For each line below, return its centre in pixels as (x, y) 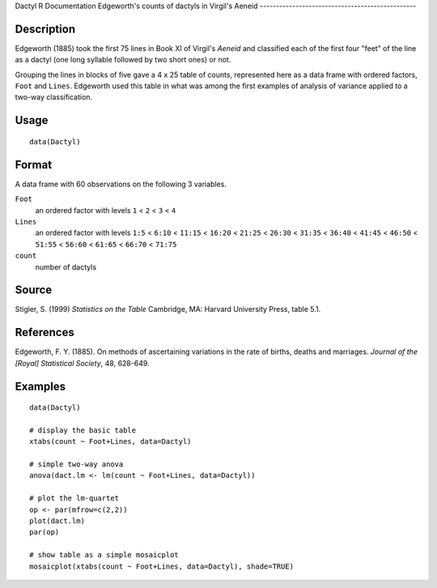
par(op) (45, 532)
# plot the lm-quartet (74, 499)
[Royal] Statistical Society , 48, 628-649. (82, 363)
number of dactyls (66, 266)
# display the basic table (83, 430)
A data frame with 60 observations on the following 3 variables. (121, 184)
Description (45, 29)
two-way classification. (54, 97)
